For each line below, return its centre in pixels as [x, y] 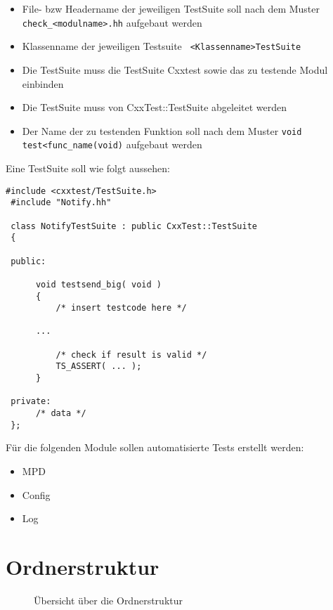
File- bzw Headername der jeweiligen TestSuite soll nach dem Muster [171, 8]
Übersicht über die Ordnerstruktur [108, 600]
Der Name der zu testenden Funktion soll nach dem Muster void [162, 130]
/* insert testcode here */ [121, 308]
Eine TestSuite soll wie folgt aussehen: [88, 168]
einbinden [43, 83]
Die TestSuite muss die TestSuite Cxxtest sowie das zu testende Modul [175, 69]
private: [31, 402]
